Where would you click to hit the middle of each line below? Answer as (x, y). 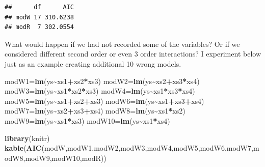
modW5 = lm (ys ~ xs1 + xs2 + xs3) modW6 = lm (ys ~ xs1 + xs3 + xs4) (104, 101)
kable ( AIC (23, 148)
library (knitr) (27, 138)
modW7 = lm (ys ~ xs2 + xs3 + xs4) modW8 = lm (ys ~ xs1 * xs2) (95, 111)
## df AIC (39, 7)
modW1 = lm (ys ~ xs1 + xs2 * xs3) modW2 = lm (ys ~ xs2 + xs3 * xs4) (102, 81)
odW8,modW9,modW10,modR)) (56, 158)
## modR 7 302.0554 (39, 27)
